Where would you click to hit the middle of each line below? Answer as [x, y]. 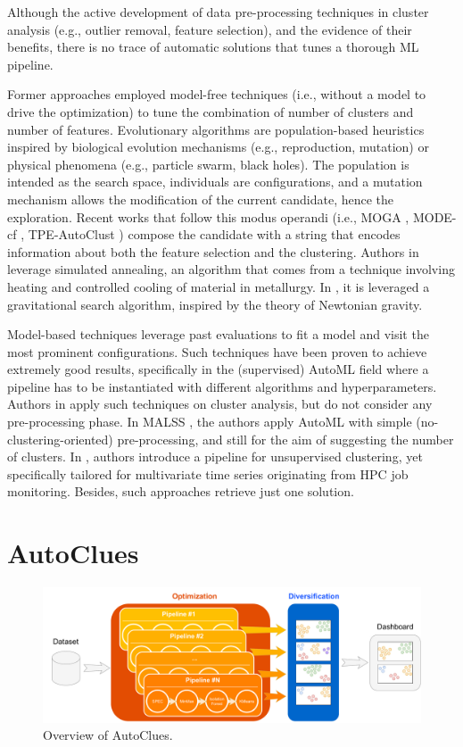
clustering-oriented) [60, 439]
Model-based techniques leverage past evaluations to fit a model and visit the [218, 334]
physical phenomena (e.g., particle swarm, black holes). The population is [208, 164]
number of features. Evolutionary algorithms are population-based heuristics [216, 129]
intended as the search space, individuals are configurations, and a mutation [215, 182]
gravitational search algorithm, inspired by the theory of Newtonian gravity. [215, 304]
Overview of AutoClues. [108, 735]
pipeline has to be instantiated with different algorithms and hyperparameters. [222, 386]
